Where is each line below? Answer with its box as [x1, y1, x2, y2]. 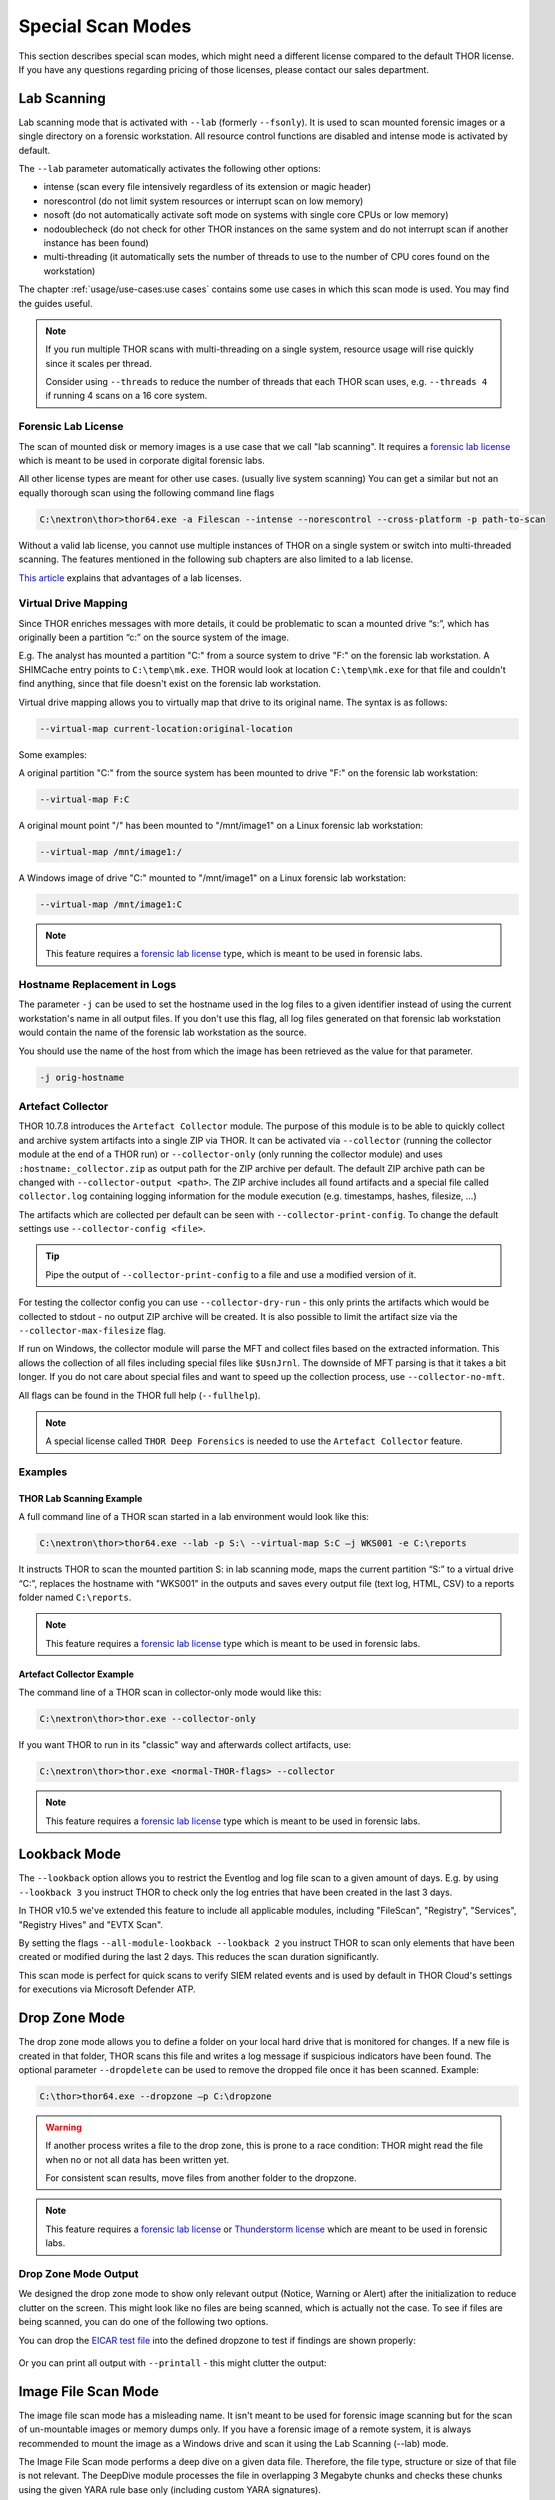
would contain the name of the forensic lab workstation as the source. [18, 1026, 307, 1039]
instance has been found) [43, 236, 149, 249]
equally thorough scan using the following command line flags [18, 486, 275, 499]
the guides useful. [18, 297, 93, 309]
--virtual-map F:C [39, 793, 130, 805]
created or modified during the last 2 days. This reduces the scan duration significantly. [18, 1951, 380, 1963]
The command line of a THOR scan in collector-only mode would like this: [18, 1686, 322, 1699]
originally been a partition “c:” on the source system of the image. [18, 631, 290, 644]
